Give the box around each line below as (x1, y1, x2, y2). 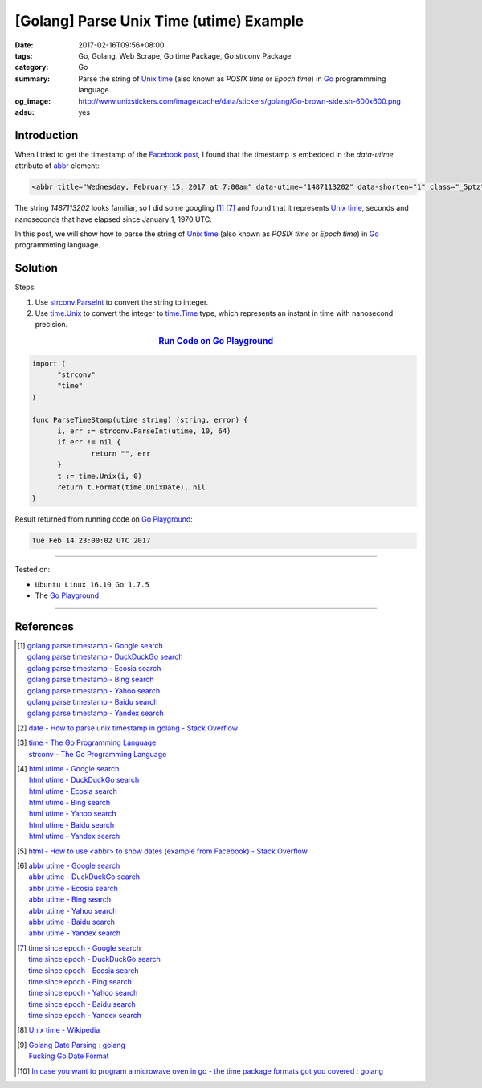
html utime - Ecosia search (28, 786, 118, 796)
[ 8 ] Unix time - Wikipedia (17, 1025, 100, 1035)
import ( (31, 358, 67, 368)
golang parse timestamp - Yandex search (27, 708, 164, 718)
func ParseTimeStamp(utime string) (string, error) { (31, 415, 248, 424)
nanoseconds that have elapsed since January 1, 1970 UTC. (14, 214, 213, 224)
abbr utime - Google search (28, 861, 120, 871)
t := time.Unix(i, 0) (57, 471, 142, 481)
